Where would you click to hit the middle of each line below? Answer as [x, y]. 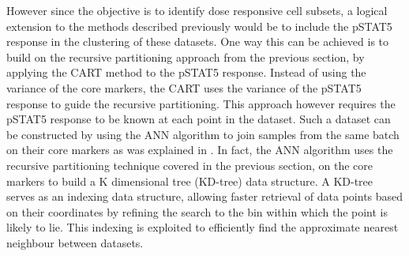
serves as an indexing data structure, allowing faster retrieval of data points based [205, 196]
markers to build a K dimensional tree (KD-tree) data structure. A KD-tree [190, 181]
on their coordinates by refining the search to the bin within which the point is [197, 211]
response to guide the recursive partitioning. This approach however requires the [201, 103]
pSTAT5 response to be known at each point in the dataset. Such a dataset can [199, 119]
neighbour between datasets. [75, 242]
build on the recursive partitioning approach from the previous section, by [186, 56]
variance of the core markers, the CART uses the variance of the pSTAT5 [184, 87]
